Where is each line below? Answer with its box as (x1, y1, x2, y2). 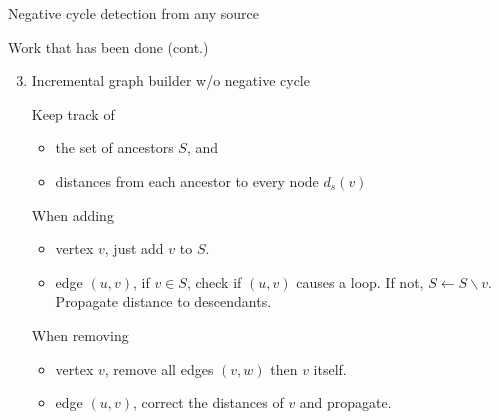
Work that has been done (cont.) (8, 36, 209, 57)
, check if (186, 271, 242, 292)
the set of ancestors (55, 137, 174, 158)
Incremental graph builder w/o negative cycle (31, 70, 310, 91)
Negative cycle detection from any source (8, 3, 259, 23)
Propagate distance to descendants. (55, 291, 272, 312)
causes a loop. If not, (296, 271, 424, 292)
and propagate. (299, 392, 392, 413)
